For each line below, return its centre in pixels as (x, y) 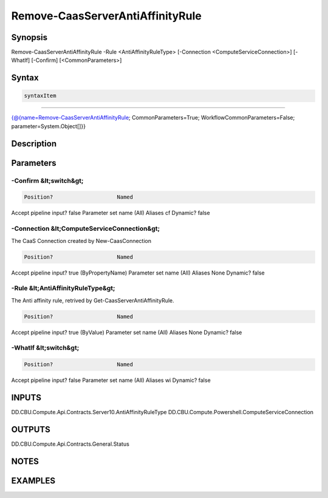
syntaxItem (40, 96)
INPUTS (26, 397)
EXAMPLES (33, 481)
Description (34, 144)
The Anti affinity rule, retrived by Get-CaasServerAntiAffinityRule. (93, 300)
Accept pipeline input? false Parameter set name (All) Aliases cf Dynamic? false (111, 213)
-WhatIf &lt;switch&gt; (45, 348)
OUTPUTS (31, 429)
